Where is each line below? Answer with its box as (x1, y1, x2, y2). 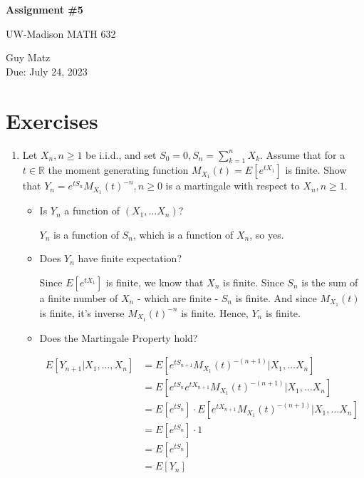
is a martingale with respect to (165, 178, 300, 193)
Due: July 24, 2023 (6, 63, 88, 78)
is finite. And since (235, 290, 317, 305)
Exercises (6, 105, 98, 135)
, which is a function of (132, 227, 234, 241)
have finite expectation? (78, 251, 182, 266)
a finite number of (39, 290, 118, 305)
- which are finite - (137, 290, 219, 305)
